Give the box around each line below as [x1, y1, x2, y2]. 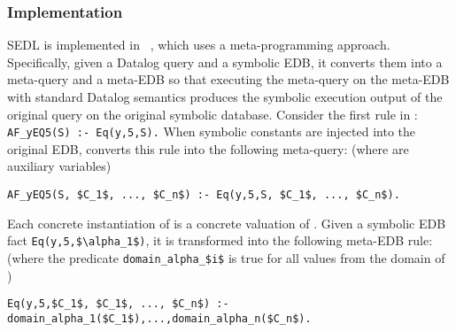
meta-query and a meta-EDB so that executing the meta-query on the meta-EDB [7, 70, 450, 89]
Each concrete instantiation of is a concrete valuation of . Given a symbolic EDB [7, 213, 446, 232]
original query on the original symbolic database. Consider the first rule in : [7, 104, 418, 123]
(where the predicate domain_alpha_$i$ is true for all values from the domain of [7, 248, 445, 266]
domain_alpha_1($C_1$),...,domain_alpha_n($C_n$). [7, 312, 312, 325]
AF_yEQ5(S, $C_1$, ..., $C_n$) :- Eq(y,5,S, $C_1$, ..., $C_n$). [7, 189, 400, 202]
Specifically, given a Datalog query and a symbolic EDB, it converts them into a [7, 52, 443, 71]
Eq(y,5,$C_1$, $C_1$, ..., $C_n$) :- [7, 297, 229, 311]
